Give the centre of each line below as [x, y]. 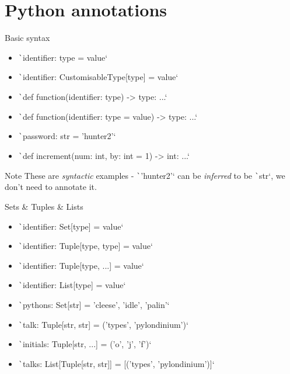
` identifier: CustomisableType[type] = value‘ [98, 77]
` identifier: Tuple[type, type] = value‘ [85, 246]
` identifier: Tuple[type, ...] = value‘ [81, 265]
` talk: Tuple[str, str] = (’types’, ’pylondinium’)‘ [103, 324]
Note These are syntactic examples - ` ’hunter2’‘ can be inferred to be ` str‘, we [145, 175]
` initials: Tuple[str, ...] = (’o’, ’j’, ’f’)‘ [85, 344]
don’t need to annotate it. [51, 187]
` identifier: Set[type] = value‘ [71, 226]
